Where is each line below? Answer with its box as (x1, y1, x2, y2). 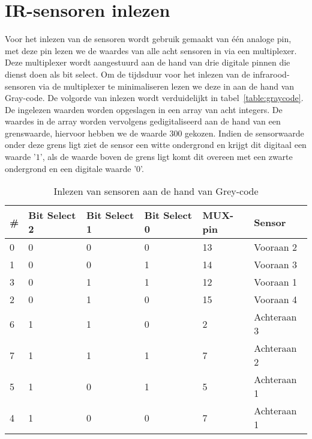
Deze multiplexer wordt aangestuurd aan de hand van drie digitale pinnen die (5, 56, 290, 69)
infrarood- (253, 67, 290, 80)
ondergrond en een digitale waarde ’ (5, 162, 137, 174)
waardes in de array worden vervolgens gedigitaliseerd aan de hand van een (5, 115, 281, 127)
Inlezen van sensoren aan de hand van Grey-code (53, 184, 259, 198)
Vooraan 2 (254, 240, 297, 254)
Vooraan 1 (254, 275, 297, 289)
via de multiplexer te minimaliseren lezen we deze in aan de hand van (38, 79, 295, 92)
